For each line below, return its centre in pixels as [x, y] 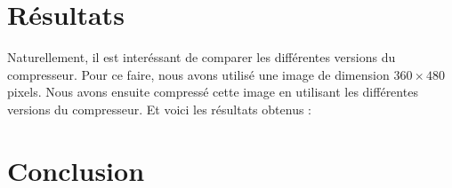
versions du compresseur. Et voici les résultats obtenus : [159, 109]
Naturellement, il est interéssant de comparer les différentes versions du [202, 57]
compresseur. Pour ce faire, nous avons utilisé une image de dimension [198, 74]
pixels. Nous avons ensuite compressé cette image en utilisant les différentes [213, 92]
